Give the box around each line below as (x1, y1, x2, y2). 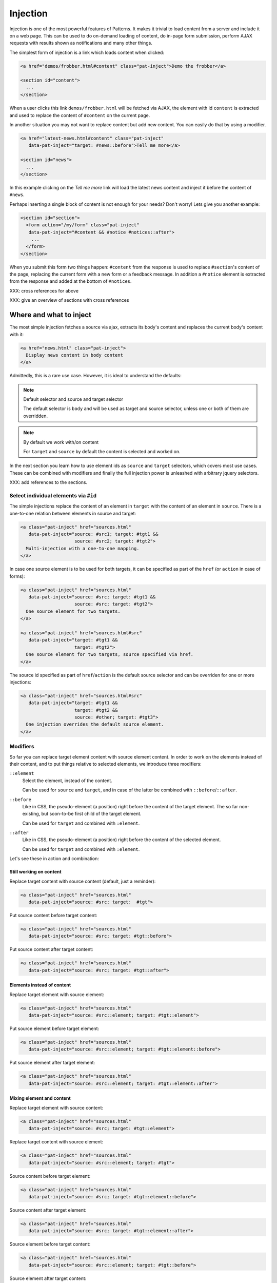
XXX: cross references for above (9, 287, 79, 294)
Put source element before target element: (9, 1025, 100, 1032)
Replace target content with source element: (9, 1139, 104, 1145)
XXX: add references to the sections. (9, 479, 87, 485)
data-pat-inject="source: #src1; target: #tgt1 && (28, 531, 159, 537)
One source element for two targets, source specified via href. (26, 652, 194, 657)
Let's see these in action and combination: (9, 856, 100, 862)
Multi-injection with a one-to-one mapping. (26, 546, 140, 551)
